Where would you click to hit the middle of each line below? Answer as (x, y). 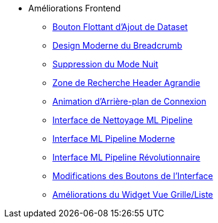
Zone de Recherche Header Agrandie (126, 83)
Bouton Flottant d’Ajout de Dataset (120, 27)
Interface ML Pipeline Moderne (114, 139)
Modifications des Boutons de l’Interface (133, 176)
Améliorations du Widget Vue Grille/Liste (133, 194)
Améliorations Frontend (75, 8)
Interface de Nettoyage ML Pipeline (123, 120)
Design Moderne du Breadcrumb (117, 45)
